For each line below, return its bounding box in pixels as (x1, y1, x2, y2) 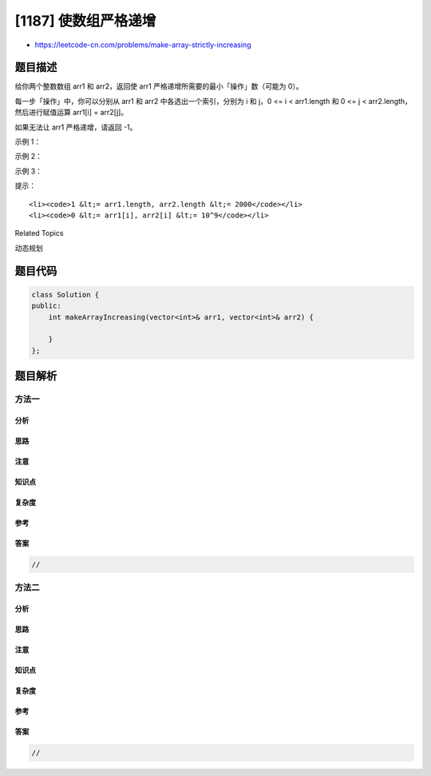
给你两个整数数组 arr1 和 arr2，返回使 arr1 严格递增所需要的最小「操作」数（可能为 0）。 (14, 82, 303, 91)
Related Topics (14, 229, 64, 238)
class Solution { (31, 290, 100, 299)
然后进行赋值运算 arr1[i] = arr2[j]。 (14, 108, 129, 117)
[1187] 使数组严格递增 (14, 12, 156, 30)
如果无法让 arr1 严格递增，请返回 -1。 (14, 122, 137, 132)
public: (31, 301, 61, 311)
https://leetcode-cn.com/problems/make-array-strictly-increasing (34, 40, 251, 50)
